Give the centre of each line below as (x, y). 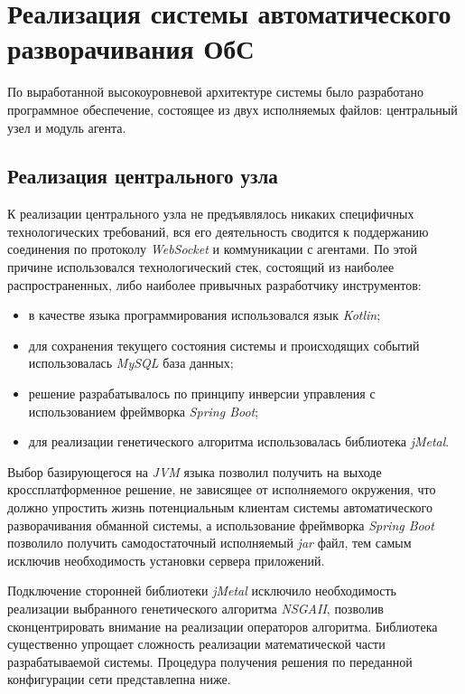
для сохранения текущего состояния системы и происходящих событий (224, 345)
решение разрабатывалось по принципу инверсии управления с (202, 394)
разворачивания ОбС (131, 48)
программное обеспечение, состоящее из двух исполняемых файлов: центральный (232, 109)
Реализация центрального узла (143, 176)
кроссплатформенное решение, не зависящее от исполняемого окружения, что (222, 489)
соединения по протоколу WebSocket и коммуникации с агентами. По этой (213, 249)
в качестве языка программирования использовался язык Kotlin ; (205, 315)
